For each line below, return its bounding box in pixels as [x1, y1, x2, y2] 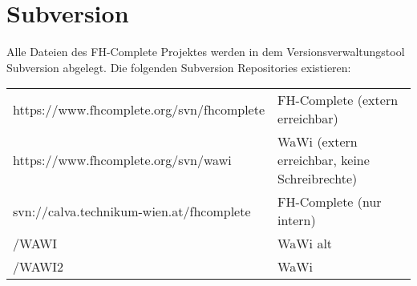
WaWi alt [277, 234, 333, 253]
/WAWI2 [13, 257, 64, 276]
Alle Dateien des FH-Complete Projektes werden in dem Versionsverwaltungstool [6, 43, 405, 60]
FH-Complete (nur [277, 192, 382, 211]
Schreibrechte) [277, 169, 358, 188]
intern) [277, 211, 316, 230]
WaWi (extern [277, 132, 358, 151]
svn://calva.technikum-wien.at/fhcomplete [13, 201, 251, 220]
